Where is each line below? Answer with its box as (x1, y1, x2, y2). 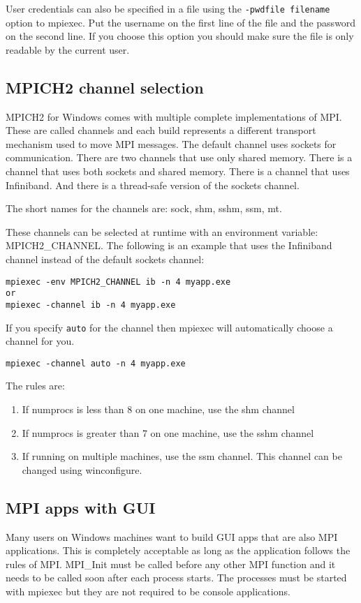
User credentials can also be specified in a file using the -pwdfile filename (6, 1, 330, 15)
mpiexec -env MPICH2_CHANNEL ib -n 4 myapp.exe (6, 276, 231, 287)
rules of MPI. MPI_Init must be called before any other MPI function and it (6, 556, 336, 571)
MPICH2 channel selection (6, 76, 204, 98)
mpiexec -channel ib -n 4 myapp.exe (6, 299, 176, 310)
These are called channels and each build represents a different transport (6, 123, 316, 137)
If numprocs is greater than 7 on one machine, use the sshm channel (22, 425, 314, 440)
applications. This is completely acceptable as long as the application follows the (6, 543, 351, 558)
